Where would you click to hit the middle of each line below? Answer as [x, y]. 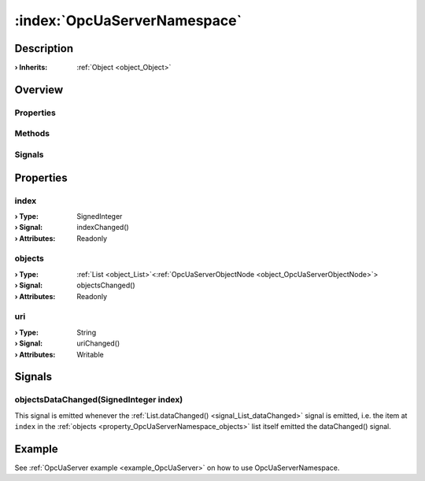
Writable [90, 354]
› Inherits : [31, 68]
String [87, 332]
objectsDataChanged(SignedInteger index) [99, 400]
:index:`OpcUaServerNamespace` [128, 20]
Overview [39, 89]
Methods [32, 134]
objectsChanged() [106, 285]
